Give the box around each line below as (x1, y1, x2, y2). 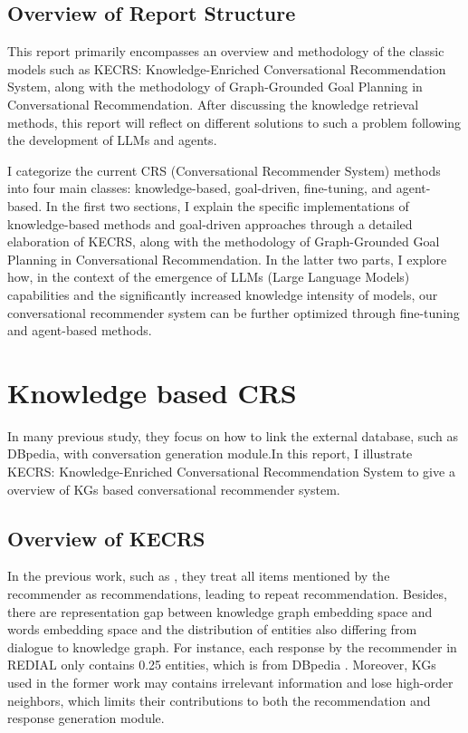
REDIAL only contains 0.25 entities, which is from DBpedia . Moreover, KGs (7, 655, 436, 674)
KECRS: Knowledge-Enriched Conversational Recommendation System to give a (7, 462, 455, 481)
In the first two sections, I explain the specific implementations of (45, 196, 409, 215)
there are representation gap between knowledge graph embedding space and (7, 602, 433, 621)
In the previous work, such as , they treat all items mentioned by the (7, 566, 390, 585)
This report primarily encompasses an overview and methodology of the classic (7, 42, 444, 61)
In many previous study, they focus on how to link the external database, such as (7, 426, 458, 445)
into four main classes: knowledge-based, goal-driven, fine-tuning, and (7, 178, 393, 198)
